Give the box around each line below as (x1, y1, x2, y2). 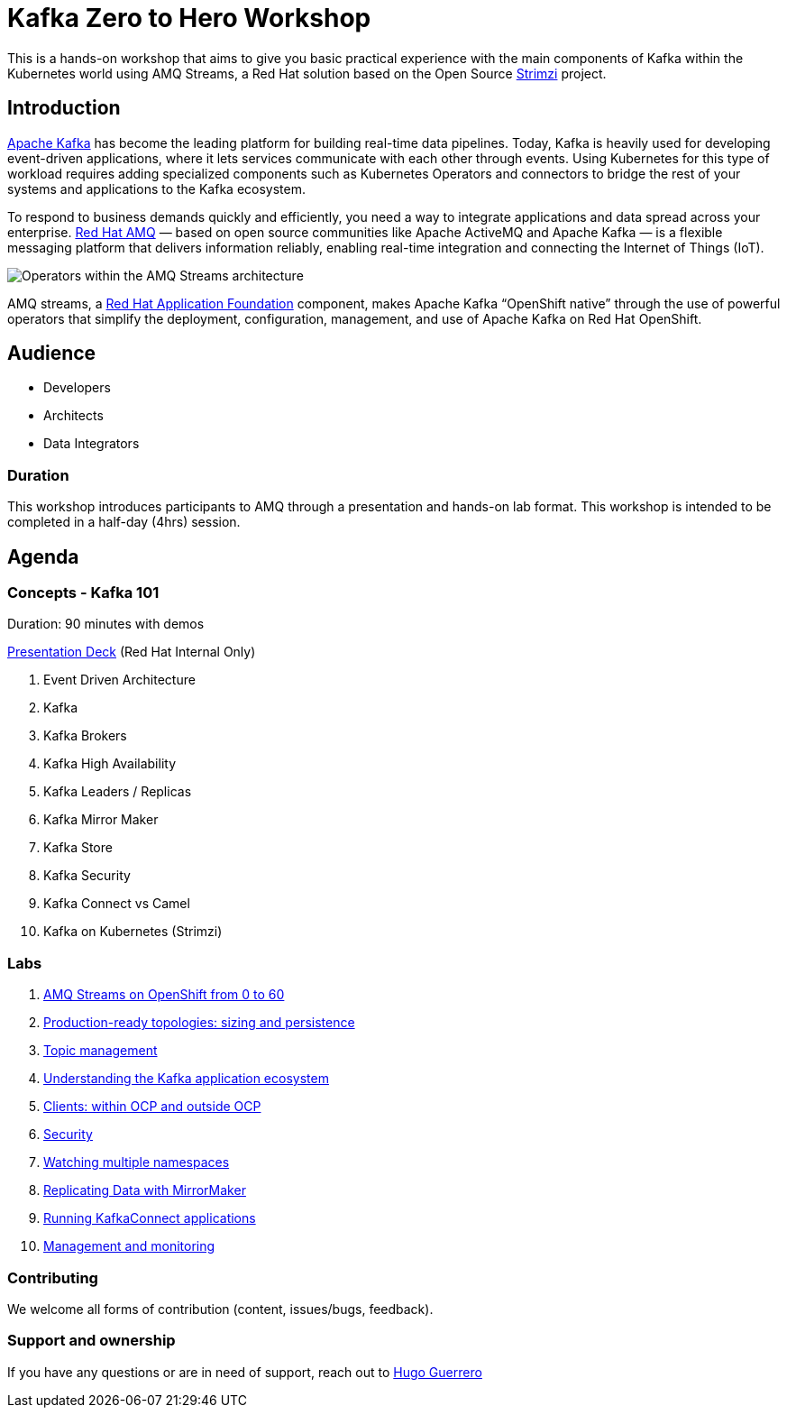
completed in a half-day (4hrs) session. (7, 514, 241, 530)
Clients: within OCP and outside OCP (43, 1098, 261, 1115)
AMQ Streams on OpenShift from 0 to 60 (43, 987, 285, 1003)
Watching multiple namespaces (43, 1154, 230, 1171)
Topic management (43, 1043, 158, 1059)
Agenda (7, 545, 79, 568)
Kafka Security (43, 868, 131, 884)
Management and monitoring (43, 1238, 215, 1254)
